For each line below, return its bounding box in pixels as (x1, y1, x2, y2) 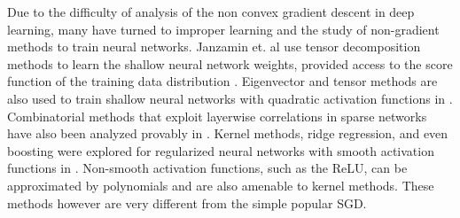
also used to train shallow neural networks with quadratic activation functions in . (7, 89, 453, 107)
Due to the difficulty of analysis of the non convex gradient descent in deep (7, 3, 415, 20)
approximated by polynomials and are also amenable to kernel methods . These (7, 175, 434, 194)
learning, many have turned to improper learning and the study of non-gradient (7, 19, 440, 38)
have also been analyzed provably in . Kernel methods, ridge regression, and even (7, 124, 448, 143)
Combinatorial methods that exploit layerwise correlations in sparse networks (7, 106, 427, 125)
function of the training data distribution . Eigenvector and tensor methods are (7, 72, 438, 90)
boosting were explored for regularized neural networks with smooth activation (7, 141, 434, 160)
